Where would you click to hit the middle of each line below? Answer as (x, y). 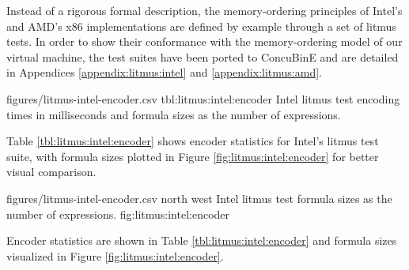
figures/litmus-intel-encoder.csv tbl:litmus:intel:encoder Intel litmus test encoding (203, 98)
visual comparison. (51, 172)
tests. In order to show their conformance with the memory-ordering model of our (204, 41)
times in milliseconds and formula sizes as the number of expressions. (174, 114)
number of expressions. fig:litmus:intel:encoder (118, 214)
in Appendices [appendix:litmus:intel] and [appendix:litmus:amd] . (164, 72)
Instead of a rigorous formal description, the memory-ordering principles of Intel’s (204, 10)
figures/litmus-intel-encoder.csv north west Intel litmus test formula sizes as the (199, 198)
